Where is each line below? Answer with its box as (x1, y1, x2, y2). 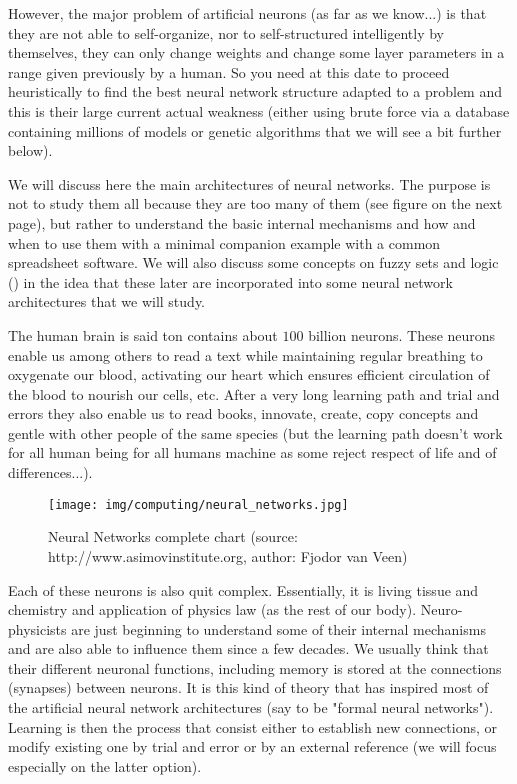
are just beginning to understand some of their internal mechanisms (71, 618, 486, 639)
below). (8, 140, 53, 161)
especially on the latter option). (8, 755, 202, 776)
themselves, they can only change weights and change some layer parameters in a (8, 42, 505, 63)
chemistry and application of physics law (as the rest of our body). (8, 599, 417, 620)
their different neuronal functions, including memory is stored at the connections (8, 657, 502, 678)
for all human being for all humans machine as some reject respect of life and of (8, 442, 497, 463)
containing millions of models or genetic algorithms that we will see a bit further (8, 120, 502, 141)
